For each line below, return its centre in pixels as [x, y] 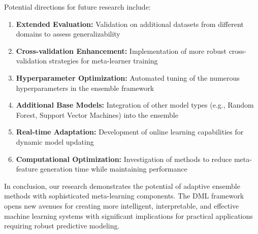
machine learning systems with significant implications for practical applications [128, 215]
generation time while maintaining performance [114, 169]
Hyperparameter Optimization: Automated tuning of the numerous [128, 77]
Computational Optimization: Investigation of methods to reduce [124, 159]
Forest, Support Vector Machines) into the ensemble [97, 114]
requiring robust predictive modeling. [62, 226]
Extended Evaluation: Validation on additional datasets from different [130, 24]
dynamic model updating [55, 141]
